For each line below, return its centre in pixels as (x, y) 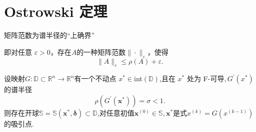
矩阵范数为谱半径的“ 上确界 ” (49, 35)
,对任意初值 (116, 112)
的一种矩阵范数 (101, 52)
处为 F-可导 (205, 78)
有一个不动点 (95, 78)
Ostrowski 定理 (56, 11)
